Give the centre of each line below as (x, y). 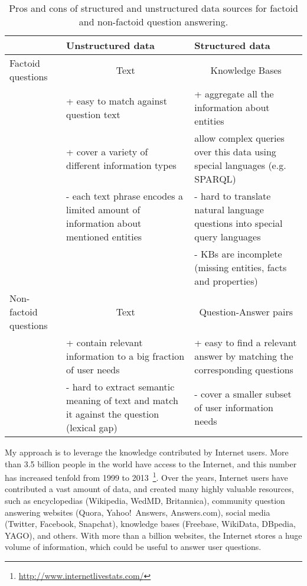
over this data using (235, 152)
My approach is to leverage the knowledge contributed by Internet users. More (147, 452)
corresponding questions (244, 369)
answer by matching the (244, 356)
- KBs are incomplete (238, 254)
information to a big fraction (125, 356)
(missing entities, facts (241, 267)
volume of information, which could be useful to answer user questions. (133, 547)
